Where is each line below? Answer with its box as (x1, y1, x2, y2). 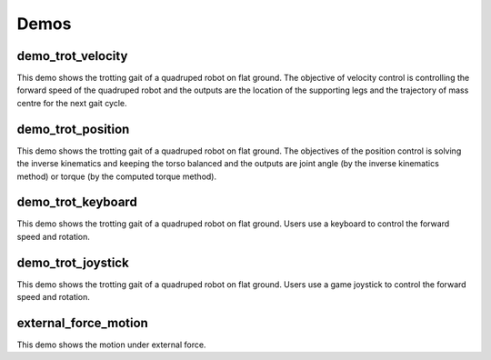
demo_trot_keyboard (16, 195, 138, 210)
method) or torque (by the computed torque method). (16, 171, 217, 182)
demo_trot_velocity (16, 48, 128, 64)
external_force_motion (16, 315, 149, 331)
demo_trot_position (16, 121, 130, 136)
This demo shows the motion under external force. (16, 339, 206, 350)
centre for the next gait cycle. (16, 97, 127, 108)
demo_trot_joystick (16, 255, 129, 270)
